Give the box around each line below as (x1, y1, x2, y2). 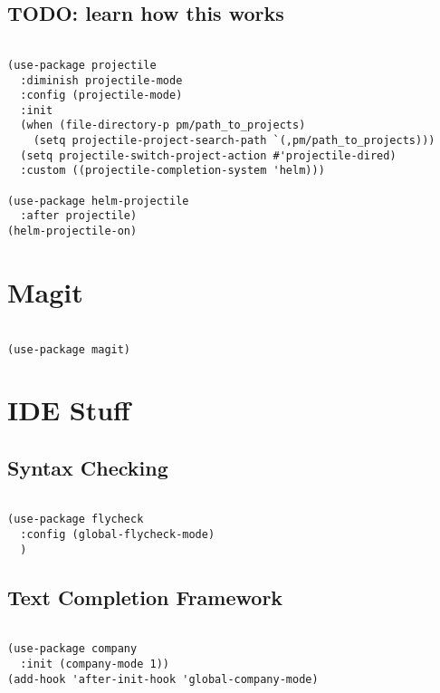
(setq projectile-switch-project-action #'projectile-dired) (20, 149, 397, 162)
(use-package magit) (7, 342, 131, 356)
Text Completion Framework (7, 582, 283, 611)
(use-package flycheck (7, 513, 144, 526)
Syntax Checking (7, 453, 168, 481)
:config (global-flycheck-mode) (20, 528, 215, 542)
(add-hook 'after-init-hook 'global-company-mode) (7, 672, 319, 686)
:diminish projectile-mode (20, 73, 183, 87)
